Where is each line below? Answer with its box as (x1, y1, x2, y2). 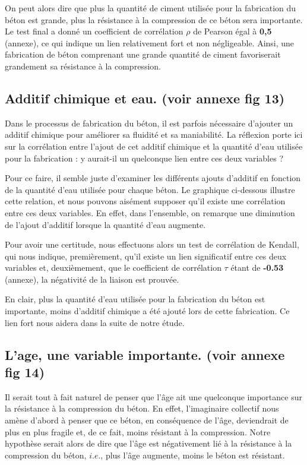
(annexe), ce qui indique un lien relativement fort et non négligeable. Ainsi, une (5, 36, 295, 49)
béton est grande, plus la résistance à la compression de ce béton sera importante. (5, 13, 303, 26)
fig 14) (5, 363, 45, 381)
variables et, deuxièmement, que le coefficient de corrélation (5, 261, 221, 274)
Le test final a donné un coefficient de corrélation (5, 25, 183, 37)
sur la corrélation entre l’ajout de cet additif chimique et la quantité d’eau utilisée (5, 140, 303, 152)
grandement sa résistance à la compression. (5, 59, 161, 72)
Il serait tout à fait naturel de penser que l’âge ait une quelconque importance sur (5, 390, 302, 403)
